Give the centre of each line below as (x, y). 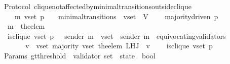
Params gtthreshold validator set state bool (80, 55)
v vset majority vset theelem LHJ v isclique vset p (119, 46)
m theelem (26, 26)
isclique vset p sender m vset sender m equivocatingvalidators (117, 36)
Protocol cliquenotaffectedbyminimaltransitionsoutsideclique (98, 6)
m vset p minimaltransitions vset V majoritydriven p (116, 16)
